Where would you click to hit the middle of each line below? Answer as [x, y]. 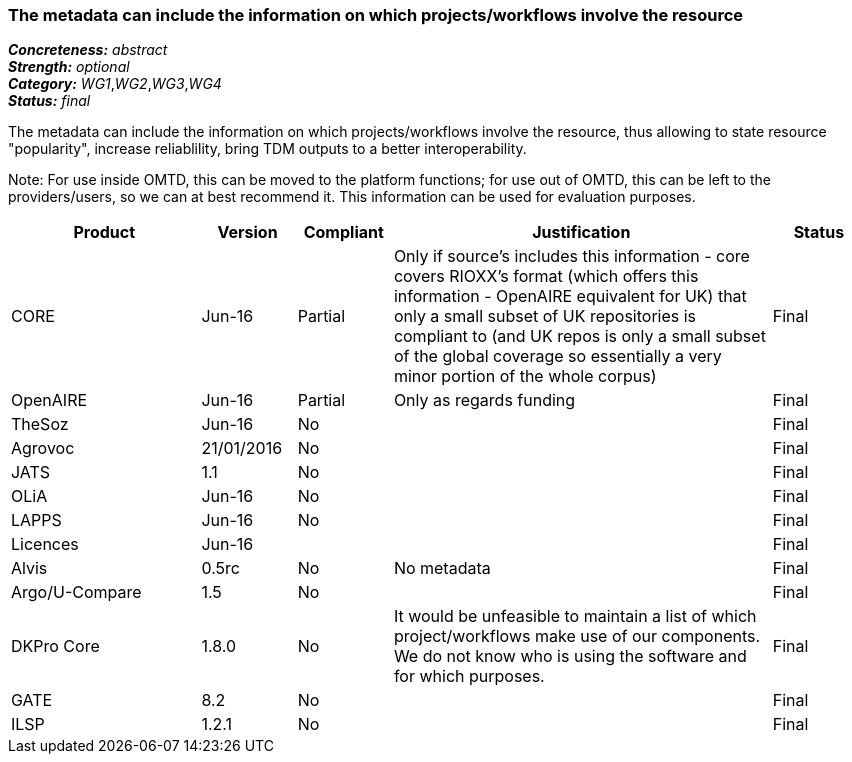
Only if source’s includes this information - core [571, 256]
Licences [45, 544]
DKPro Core [55, 646]
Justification [581, 232]
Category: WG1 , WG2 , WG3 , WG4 [115, 84]
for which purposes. [469, 676]
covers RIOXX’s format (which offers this [546, 276]
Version [247, 232]
